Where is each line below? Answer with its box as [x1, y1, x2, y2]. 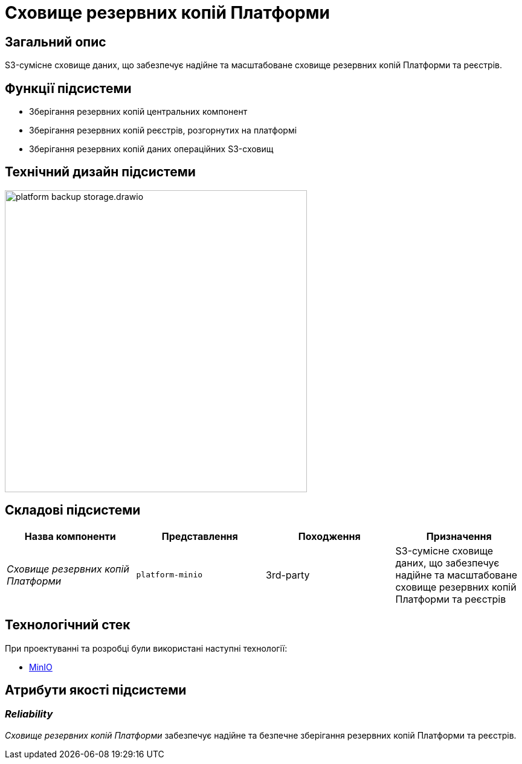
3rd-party [266, 568, 310, 581]
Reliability [5, 708, 53, 721]
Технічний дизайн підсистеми [5, 164, 196, 180]
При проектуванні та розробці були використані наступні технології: [5, 643, 288, 653]
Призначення [426, 530, 492, 542]
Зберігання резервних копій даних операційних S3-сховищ [29, 144, 274, 155]
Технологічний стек [5, 617, 130, 633]
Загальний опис [5, 34, 106, 50]
